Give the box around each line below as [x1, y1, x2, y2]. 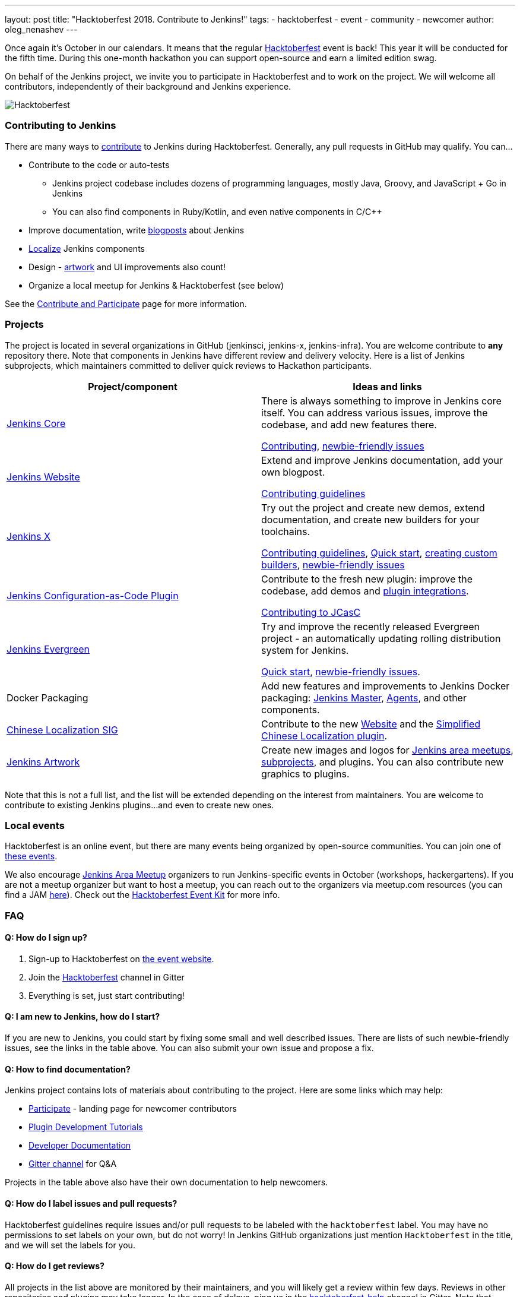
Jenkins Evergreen [7, 643, 90, 655]
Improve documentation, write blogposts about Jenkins [28, 224, 245, 235]
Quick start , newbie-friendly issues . [261, 665, 420, 678]
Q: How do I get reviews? [5, 1261, 104, 1271]
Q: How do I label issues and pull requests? [5, 1198, 177, 1209]
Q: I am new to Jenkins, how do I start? [5, 1011, 160, 1022]
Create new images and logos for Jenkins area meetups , [261, 744, 513, 756]
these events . [5, 851, 58, 862]
